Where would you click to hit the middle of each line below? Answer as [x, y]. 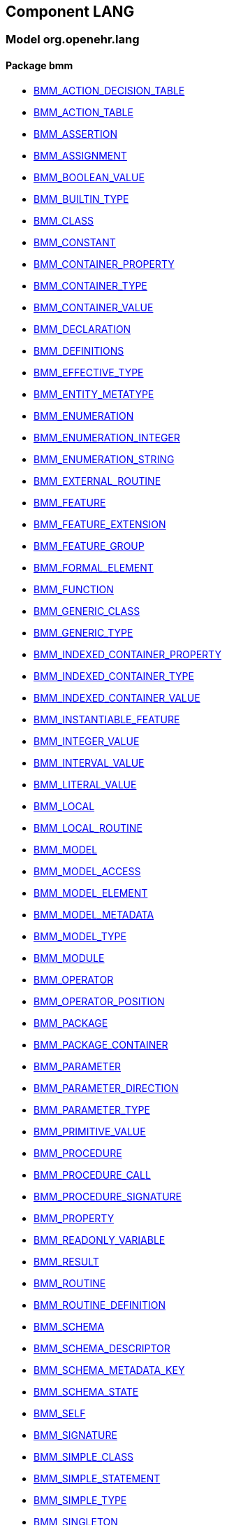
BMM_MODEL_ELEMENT [91, 893]
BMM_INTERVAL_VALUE [89, 762]
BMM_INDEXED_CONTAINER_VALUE [117, 697]
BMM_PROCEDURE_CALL [92, 1175]
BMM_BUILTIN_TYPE [81, 199]
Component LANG [70, 12]
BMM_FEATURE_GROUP [89, 546]
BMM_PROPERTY [74, 1218]
